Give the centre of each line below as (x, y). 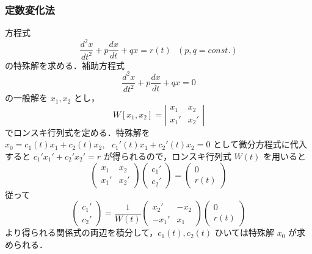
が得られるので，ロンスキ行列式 (167, 156)
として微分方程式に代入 (260, 144)
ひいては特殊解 (245, 232)
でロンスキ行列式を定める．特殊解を (78, 132)
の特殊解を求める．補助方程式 (65, 65)
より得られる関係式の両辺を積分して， (82, 232)
